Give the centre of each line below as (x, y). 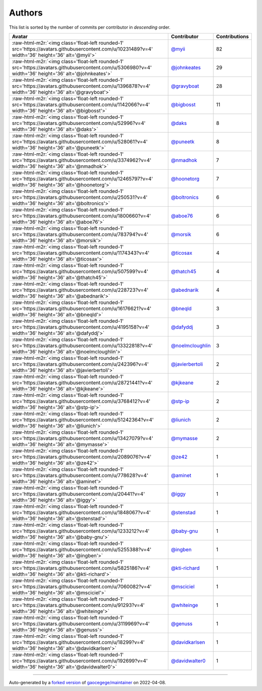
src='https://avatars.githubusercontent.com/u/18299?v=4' (78, 642)
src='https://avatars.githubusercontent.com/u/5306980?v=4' (82, 67)
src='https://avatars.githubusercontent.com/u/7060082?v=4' (82, 586)
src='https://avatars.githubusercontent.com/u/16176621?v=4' (82, 308)
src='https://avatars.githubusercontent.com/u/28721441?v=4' (82, 383)
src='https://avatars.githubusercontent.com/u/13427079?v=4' (82, 438)
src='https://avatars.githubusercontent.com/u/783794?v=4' (80, 234)
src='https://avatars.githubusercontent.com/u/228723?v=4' (80, 290)
